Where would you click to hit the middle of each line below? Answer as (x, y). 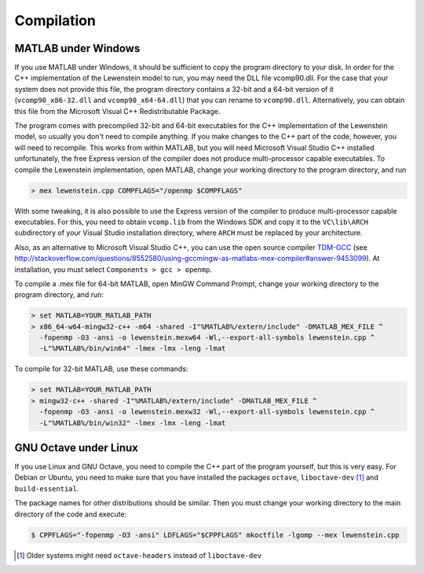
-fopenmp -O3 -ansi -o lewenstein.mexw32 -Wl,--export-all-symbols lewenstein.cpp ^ (207, 412)
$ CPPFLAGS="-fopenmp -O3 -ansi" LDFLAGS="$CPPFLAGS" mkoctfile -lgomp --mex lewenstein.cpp (215, 535)
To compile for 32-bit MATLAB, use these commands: (101, 369)
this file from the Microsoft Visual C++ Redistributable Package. (117, 111)
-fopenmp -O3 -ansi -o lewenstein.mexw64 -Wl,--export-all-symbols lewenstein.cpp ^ (207, 338)
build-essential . (47, 488)
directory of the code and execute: (71, 514)
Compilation (55, 20)
